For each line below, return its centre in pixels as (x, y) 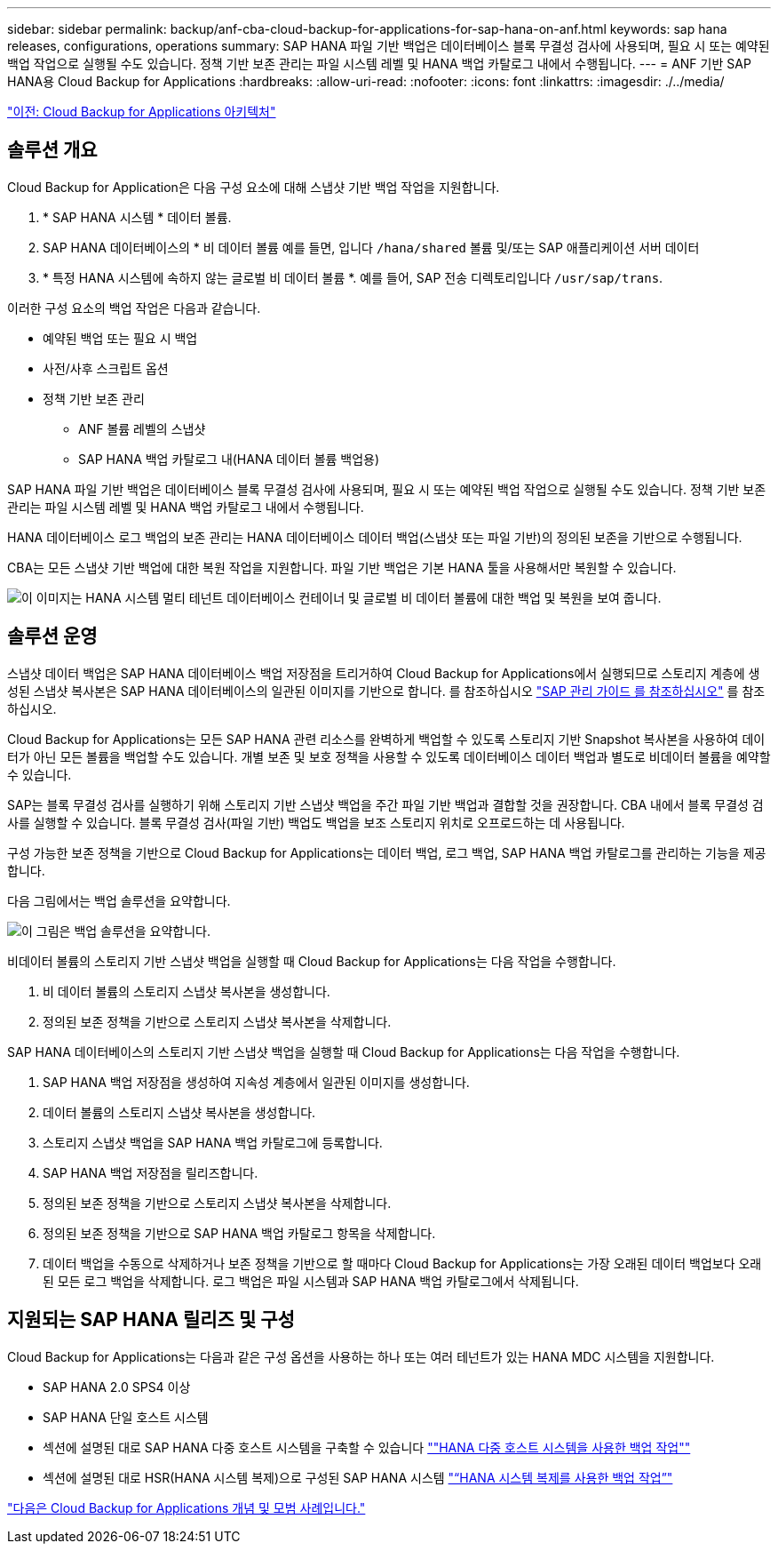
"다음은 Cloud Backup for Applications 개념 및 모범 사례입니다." (187, 1507)
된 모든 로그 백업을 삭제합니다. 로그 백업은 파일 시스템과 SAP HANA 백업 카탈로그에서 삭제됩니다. (311, 1281)
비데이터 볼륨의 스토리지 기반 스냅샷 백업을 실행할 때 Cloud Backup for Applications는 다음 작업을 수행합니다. (312, 961)
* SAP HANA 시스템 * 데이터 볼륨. (137, 217)
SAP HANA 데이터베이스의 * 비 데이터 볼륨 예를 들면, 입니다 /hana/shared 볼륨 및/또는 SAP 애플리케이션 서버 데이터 (371, 247)
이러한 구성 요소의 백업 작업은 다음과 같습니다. (134, 308)
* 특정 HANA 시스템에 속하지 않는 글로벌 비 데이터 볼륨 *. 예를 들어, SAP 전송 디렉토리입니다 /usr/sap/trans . (353, 277)
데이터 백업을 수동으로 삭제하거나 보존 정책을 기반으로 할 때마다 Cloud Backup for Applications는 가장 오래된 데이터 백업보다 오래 (402, 1263)
